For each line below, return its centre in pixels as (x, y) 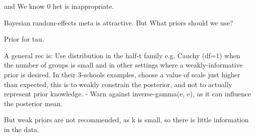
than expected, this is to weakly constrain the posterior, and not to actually (118, 84)
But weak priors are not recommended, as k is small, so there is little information (127, 120)
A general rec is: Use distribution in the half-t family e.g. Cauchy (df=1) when (122, 55)
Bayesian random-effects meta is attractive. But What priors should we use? (119, 22)
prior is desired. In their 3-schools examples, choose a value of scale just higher (122, 74)
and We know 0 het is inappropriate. (59, 6)
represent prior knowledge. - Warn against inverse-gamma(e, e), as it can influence (127, 94)
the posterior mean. (33, 103)
